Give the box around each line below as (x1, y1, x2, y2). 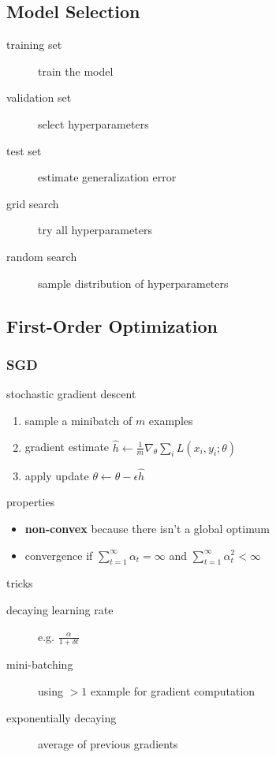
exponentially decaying (6, 709, 117, 725)
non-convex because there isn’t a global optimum (24, 520, 270, 536)
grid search (6, 195, 59, 211)
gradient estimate (24, 438, 110, 455)
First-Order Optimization (6, 313, 218, 337)
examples (148, 412, 193, 428)
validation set (6, 89, 72, 106)
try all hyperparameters (38, 222, 152, 238)
